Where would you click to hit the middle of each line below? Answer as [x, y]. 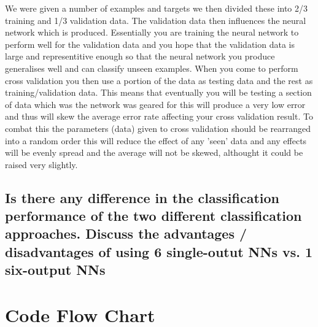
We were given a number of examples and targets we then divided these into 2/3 [157, 8]
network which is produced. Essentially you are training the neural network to [152, 32]
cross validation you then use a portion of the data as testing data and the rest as [159, 80]
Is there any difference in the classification [142, 197]
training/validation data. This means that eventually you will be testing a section [158, 92]
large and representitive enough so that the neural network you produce [140, 56]
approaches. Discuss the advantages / [126, 233]
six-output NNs [55, 270]
